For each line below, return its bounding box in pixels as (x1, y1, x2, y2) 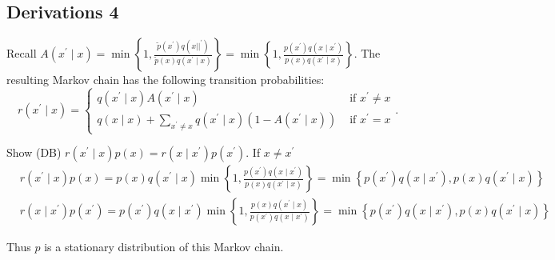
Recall (6, 45, 37, 62)
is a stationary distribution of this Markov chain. (44, 238, 284, 255)
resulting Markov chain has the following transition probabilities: (6, 71, 325, 88)
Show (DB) (6, 144, 62, 161)
